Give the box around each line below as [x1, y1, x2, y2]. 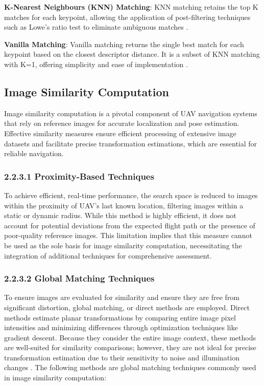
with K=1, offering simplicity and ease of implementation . [4, 58, 188, 69]
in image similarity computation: [4, 372, 107, 383]
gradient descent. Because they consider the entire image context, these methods [4, 332, 256, 342]
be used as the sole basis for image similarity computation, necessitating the [4, 240, 242, 250]
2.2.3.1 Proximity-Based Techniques [4, 169, 154, 182]
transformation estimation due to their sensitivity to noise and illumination [4, 352, 239, 362]
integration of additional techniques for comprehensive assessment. [4, 250, 212, 261]
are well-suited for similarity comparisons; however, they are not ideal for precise [4, 342, 256, 353]
